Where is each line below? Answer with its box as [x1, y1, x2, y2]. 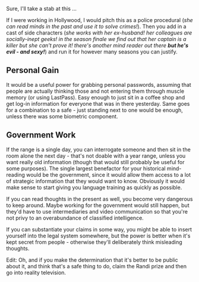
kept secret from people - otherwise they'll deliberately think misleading [6, 238, 182, 246]
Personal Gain [6, 65, 59, 76]
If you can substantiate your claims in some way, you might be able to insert [6, 225, 192, 233]
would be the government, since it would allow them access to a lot [26, 171, 191, 178]
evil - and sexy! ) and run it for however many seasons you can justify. [6, 48, 178, 55]
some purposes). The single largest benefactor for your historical [6, 165, 166, 172]
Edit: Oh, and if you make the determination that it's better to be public [6, 256, 178, 264]
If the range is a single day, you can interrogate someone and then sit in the [6, 146, 191, 153]
